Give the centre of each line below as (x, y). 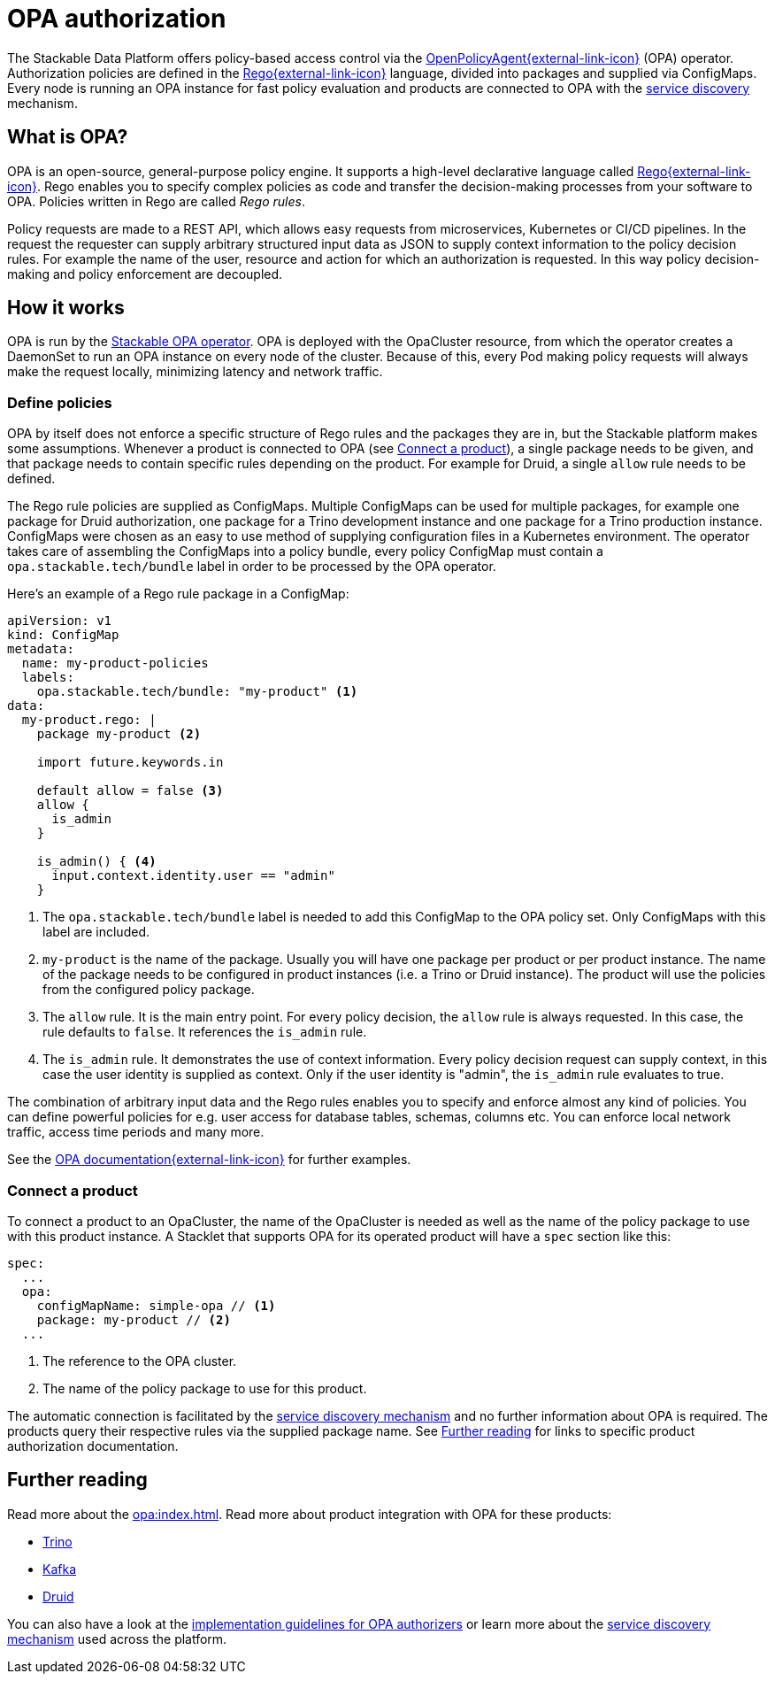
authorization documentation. (93, 1446)
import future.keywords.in (130, 763)
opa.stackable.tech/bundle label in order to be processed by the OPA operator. (252, 567)
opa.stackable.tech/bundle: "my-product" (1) (197, 692)
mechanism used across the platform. (117, 1639)
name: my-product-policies (115, 663)
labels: (48, 678)
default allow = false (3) (130, 791)
